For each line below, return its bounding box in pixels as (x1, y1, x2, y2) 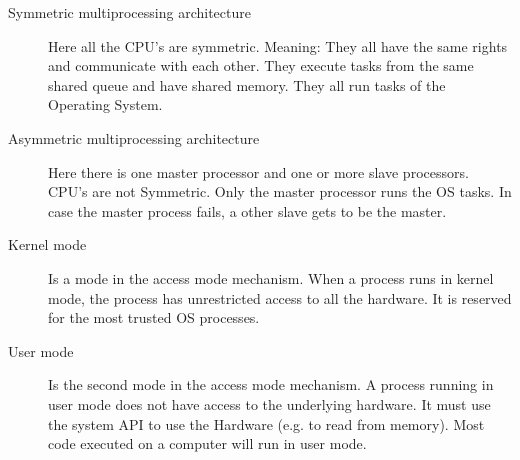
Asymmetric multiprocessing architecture (8, 127, 260, 148)
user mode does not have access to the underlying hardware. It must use (48, 393, 491, 414)
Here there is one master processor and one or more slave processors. (48, 161, 469, 182)
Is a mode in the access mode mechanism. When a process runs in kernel (48, 267, 494, 288)
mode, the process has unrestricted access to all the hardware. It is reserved (48, 287, 512, 308)
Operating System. (48, 94, 163, 115)
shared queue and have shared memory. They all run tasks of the (48, 74, 446, 95)
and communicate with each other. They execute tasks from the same (48, 55, 474, 76)
